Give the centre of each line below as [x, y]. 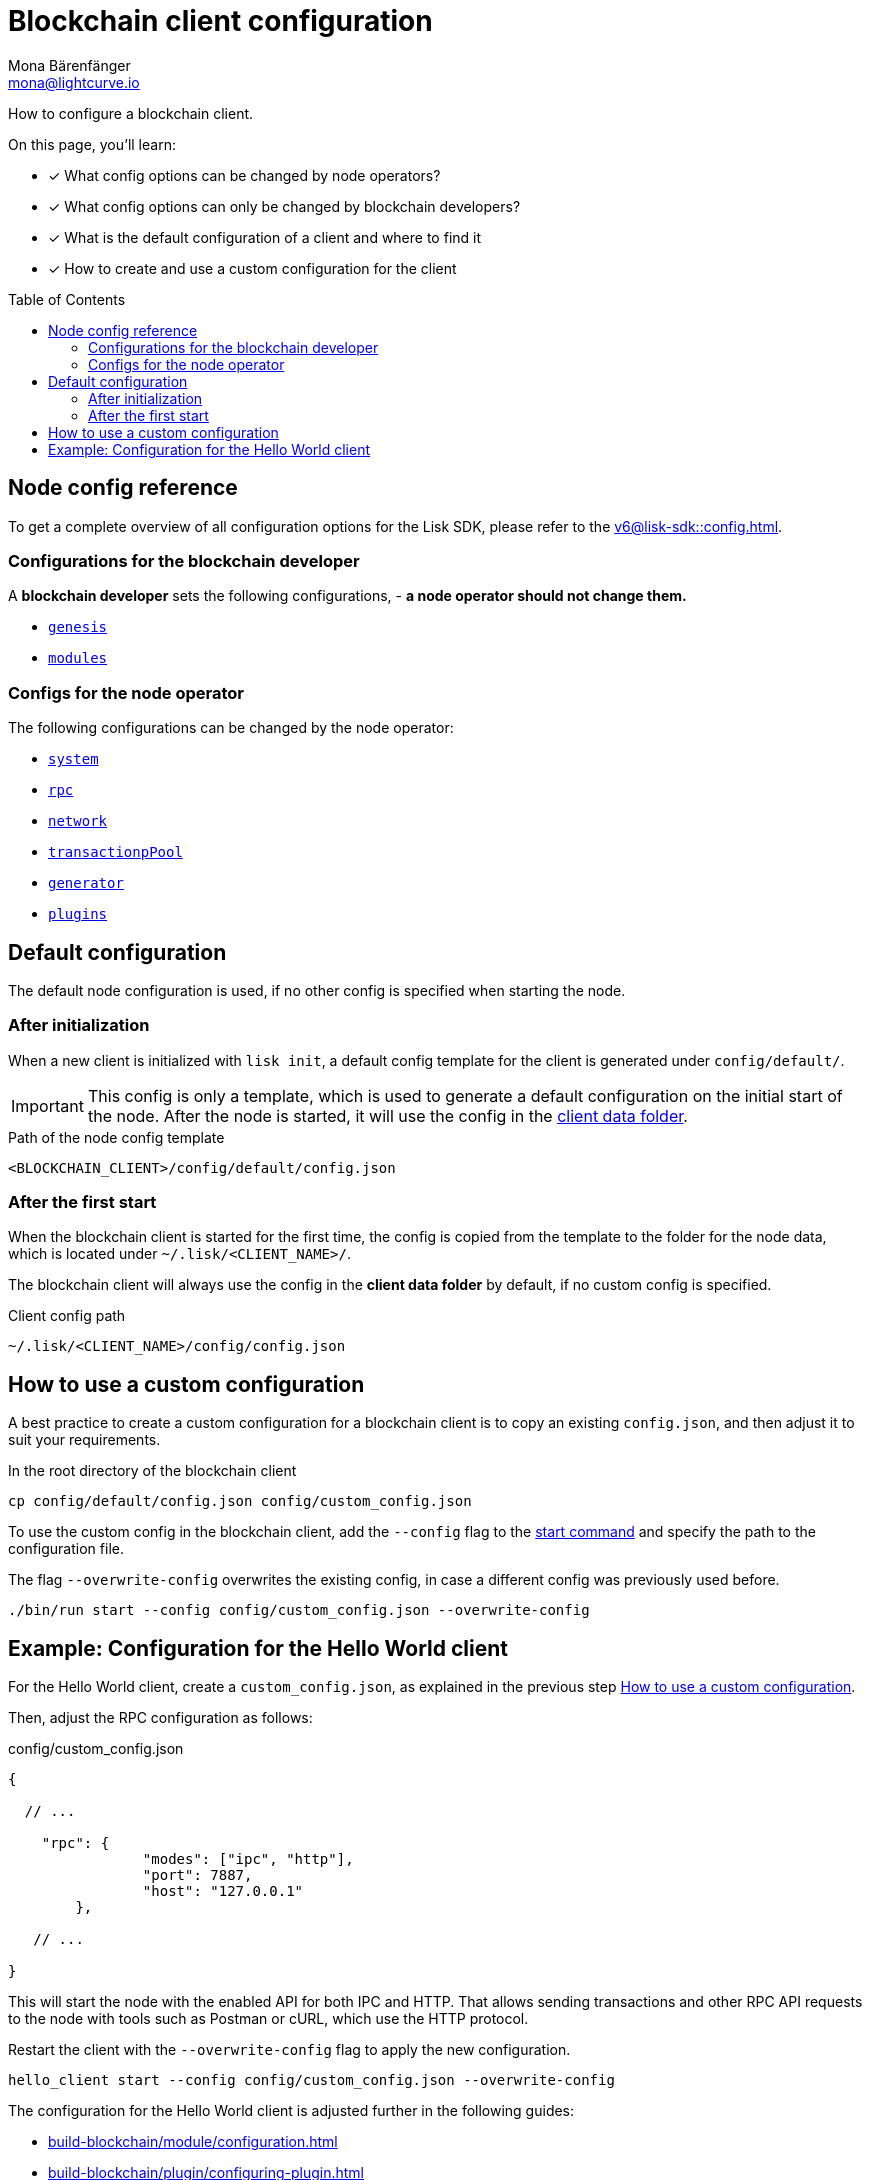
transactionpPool [115, 852]
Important [47, 1105]
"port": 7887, [197, 1875]
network [78, 821]
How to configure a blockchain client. [131, 113]
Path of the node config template [116, 1137]
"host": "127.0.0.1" [223, 1891]
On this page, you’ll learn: [92, 144]
